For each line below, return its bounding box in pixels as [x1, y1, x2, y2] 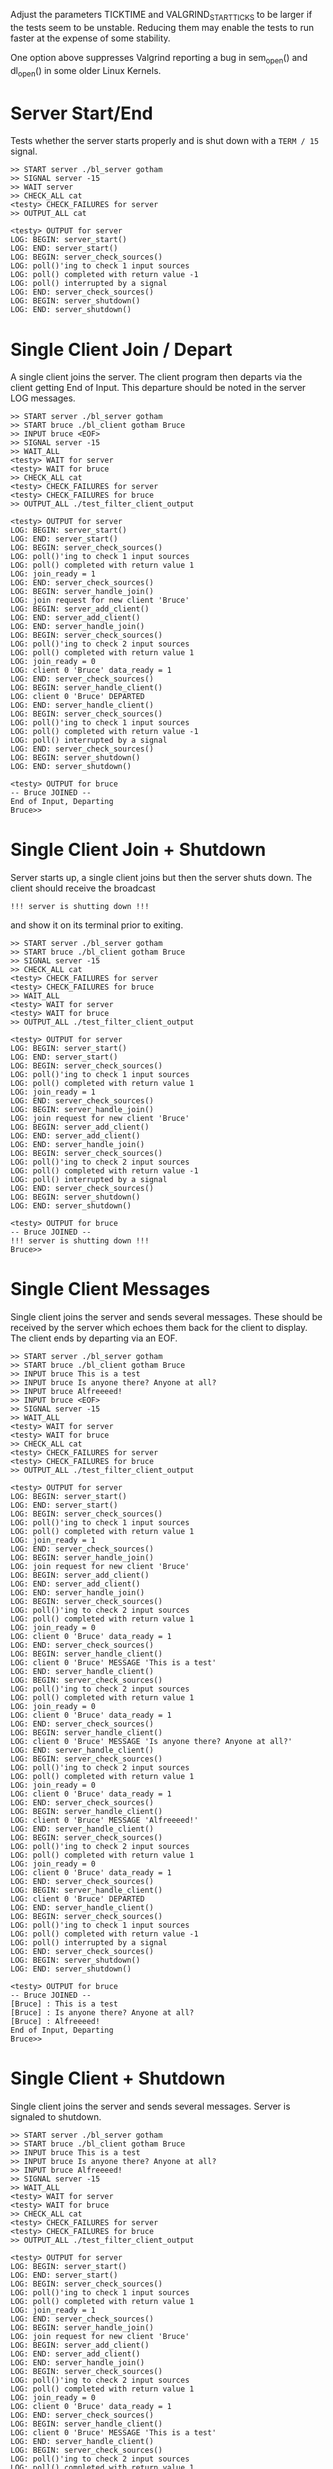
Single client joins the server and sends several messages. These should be [10, 1311, 323, 1323]
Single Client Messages [10, 1278, 211, 1301]
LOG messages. [10, 392, 76, 404]
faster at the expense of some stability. [10, 32, 171, 44]
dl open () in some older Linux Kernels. [10, 64, 162, 79]
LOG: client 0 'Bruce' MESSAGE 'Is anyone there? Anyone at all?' [10, 1737, 293, 1747]
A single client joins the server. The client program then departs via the [10, 371, 303, 383]
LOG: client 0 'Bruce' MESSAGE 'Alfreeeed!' [10, 1815, 199, 1826]
